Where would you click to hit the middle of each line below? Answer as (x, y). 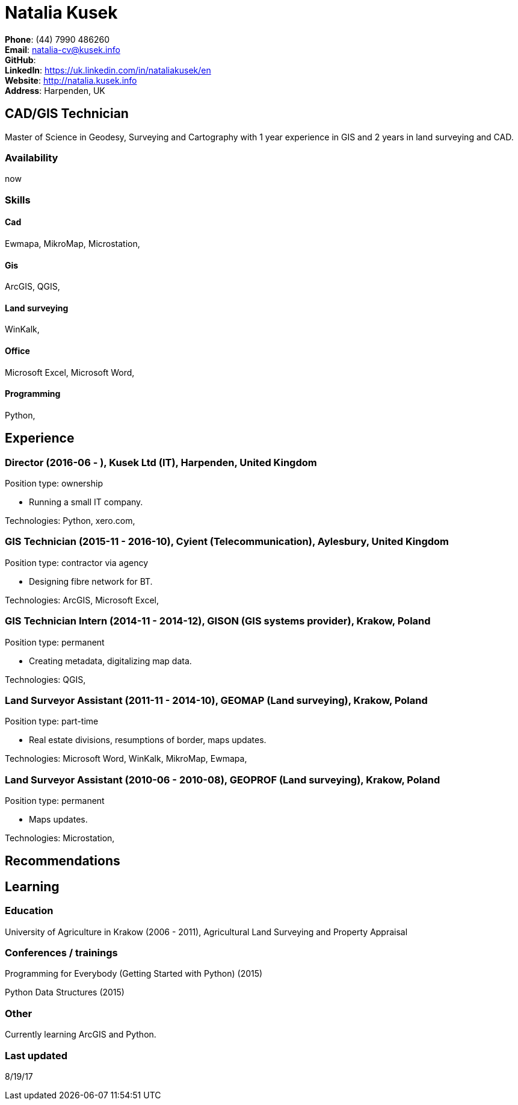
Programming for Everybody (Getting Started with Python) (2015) (134, 974)
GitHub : (20, 60)
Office (17, 350)
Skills (18, 200)
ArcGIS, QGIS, (32, 287)
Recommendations (63, 861)
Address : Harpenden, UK (55, 90)
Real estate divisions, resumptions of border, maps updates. (148, 740)
